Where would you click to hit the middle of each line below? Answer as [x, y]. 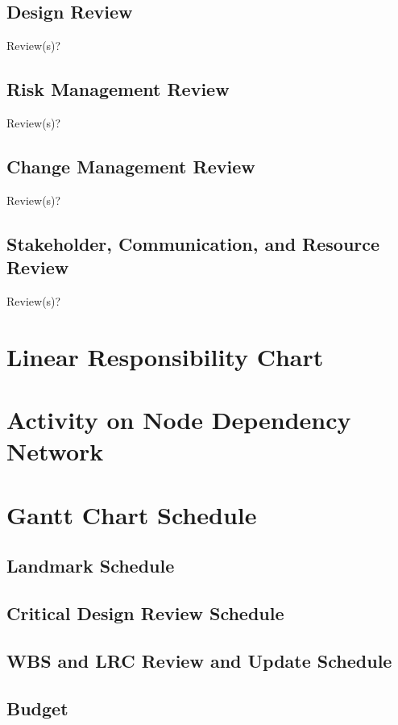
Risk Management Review [118, 89]
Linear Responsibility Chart [165, 356]
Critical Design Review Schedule [145, 613]
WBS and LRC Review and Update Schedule [199, 660]
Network [55, 451]
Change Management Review [131, 166]
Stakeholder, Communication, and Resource [193, 243]
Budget [37, 708]
